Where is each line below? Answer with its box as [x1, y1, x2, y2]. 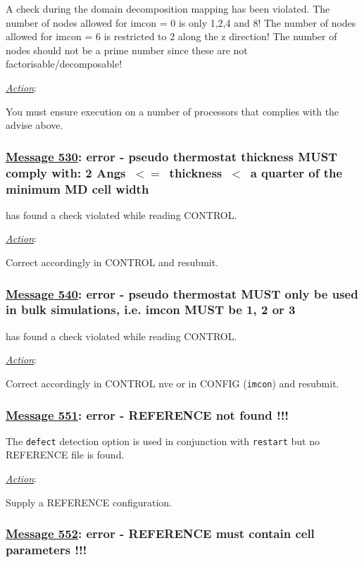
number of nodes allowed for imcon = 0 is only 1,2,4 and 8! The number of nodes [6, 15, 356, 30]
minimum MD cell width [6, 180, 149, 197]
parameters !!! [6, 541, 87, 558]
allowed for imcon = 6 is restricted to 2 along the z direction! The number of [6, 29, 337, 44]
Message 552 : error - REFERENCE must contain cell [6, 525, 315, 542]
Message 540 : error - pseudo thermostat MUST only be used [6, 285, 358, 302]
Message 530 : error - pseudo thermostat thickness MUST [6, 147, 338, 165]
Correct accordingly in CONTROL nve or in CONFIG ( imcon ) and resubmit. [6, 375, 339, 390]
